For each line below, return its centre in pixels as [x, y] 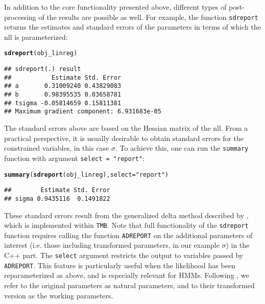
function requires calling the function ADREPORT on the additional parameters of [128, 235]
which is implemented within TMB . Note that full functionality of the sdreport [126, 225]
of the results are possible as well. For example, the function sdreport [148, 17]
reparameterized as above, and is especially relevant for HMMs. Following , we [127, 275]
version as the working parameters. [59, 295]
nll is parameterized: [36, 37]
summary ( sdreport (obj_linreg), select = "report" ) [87, 174]
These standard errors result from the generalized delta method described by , [126, 215]
